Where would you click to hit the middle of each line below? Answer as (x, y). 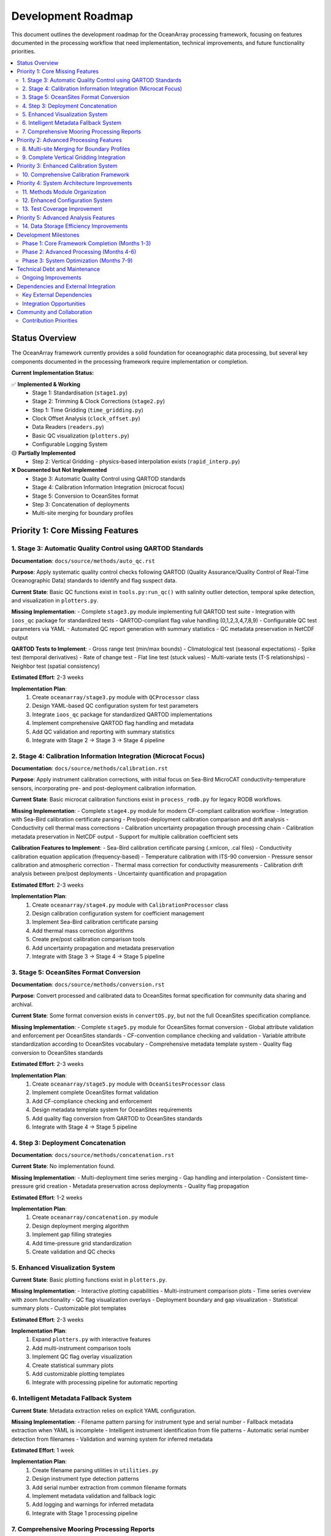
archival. (22, 1004)
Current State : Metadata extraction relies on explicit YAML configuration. (104, 1411)
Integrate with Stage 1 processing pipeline (85, 1513)
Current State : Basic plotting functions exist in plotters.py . (89, 1280)
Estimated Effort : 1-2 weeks (47, 1197)
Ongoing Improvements (52, 278)
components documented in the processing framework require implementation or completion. (130, 361)
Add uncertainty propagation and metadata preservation (103, 948)
